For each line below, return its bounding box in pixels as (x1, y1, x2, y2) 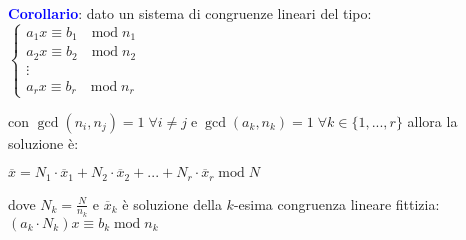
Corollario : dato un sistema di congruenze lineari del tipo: (8, 3, 372, 23)
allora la (407, 110, 458, 131)
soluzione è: (8, 132, 79, 153)
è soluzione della (122, 193, 222, 214)
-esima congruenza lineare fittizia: (233, 193, 440, 214)
